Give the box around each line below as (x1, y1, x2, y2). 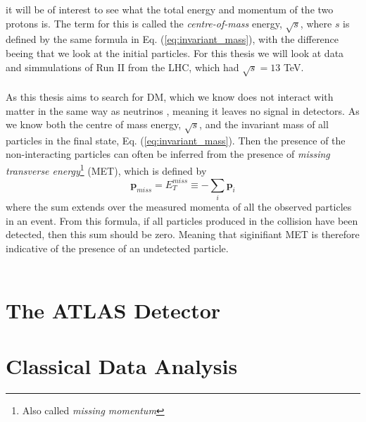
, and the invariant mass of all (199, 117, 329, 132)
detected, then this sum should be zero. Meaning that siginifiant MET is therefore (6, 227, 360, 242)
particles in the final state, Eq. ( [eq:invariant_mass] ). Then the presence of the (6, 132, 346, 147)
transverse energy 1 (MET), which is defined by (6, 161, 207, 178)
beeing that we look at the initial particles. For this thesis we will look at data (6, 45, 344, 60)
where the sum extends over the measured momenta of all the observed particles (6, 199, 352, 214)
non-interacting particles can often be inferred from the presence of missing (6, 147, 330, 161)
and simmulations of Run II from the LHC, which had (6, 59, 239, 74)
